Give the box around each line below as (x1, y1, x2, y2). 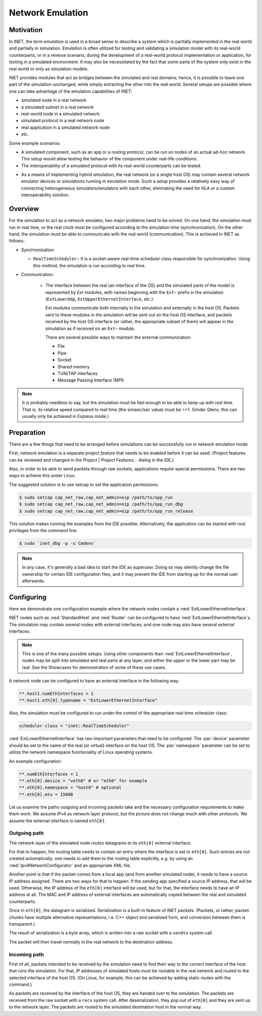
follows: (9, 238, 25, 244)
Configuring (9, 593, 47, 601)
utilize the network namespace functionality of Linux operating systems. (9, 749, 153, 755)
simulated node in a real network (21, 97, 87, 103)
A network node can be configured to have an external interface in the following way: (9, 678, 180, 684)
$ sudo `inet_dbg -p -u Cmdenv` (19, 540, 97, 546)
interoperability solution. (21, 192, 70, 198)
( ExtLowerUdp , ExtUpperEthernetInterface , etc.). (45, 296, 155, 302)
